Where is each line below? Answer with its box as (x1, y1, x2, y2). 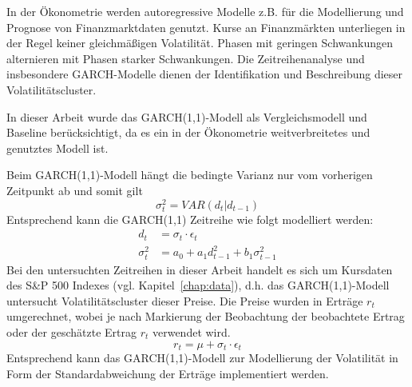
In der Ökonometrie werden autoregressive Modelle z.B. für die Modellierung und (6, 3, 404, 19)
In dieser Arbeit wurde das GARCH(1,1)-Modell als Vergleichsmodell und (6, 108, 367, 125)
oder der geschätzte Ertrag (6, 323, 137, 340)
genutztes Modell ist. (6, 139, 109, 156)
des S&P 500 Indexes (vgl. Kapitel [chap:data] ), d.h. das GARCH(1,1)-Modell (6, 277, 390, 293)
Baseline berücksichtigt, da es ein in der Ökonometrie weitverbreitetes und (6, 124, 370, 141)
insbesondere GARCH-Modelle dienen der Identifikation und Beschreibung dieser (6, 66, 403, 82)
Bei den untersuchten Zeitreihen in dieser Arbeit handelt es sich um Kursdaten (6, 261, 393, 277)
